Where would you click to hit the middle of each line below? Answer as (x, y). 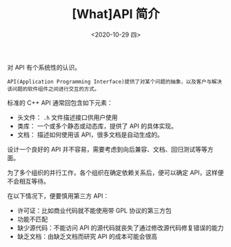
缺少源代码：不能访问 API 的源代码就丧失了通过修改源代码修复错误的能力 (120, 228)
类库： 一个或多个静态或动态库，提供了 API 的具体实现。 (97, 126)
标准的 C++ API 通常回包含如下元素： (60, 102)
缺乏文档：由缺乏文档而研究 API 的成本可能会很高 (87, 236)
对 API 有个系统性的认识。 (44, 67)
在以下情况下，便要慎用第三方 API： (58, 196)
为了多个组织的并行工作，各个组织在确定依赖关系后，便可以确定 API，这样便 (115, 172)
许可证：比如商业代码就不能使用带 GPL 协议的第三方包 (94, 210)
